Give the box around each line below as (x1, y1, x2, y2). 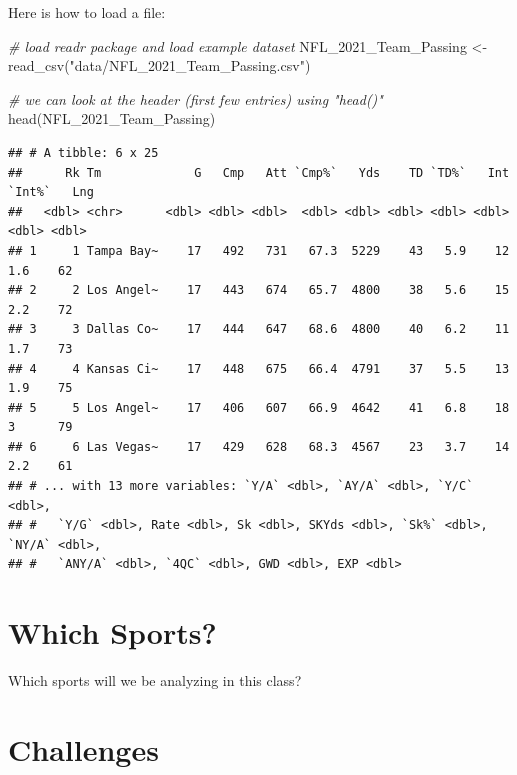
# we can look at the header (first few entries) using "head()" (8, 88, 383, 109)
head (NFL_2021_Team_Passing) (8, 108, 216, 129)
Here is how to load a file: (8, 2, 166, 22)
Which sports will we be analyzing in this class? (8, 670, 302, 691)
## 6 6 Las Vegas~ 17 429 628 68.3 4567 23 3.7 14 (8, 439, 510, 454)
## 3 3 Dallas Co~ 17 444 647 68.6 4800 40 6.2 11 (8, 322, 510, 337)
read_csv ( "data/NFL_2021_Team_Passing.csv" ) (8, 55, 311, 76)
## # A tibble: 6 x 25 (8, 145, 159, 160)
